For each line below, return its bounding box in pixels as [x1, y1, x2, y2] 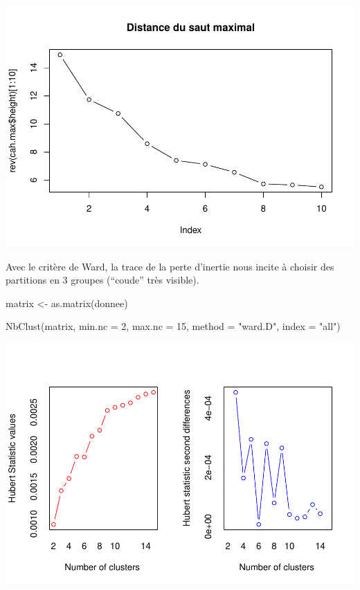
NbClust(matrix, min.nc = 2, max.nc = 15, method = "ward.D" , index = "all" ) [6, 319, 341, 333]
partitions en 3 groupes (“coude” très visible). [6, 273, 199, 287]
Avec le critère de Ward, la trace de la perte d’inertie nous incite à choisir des [6, 259, 334, 273]
